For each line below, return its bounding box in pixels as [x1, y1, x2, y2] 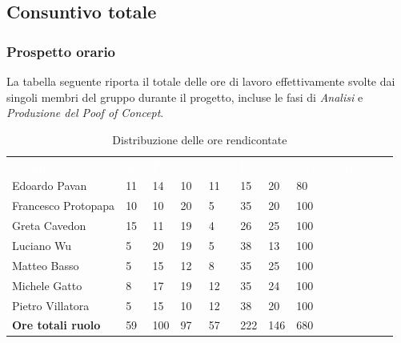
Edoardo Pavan [12, 177, 87, 194]
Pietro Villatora [12, 297, 90, 313]
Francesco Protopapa [12, 197, 115, 214]
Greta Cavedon [12, 217, 86, 234]
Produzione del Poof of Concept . [6, 104, 164, 121]
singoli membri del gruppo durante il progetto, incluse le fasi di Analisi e [6, 88, 363, 105]
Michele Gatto [12, 276, 82, 293]
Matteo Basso [12, 256, 79, 273]
